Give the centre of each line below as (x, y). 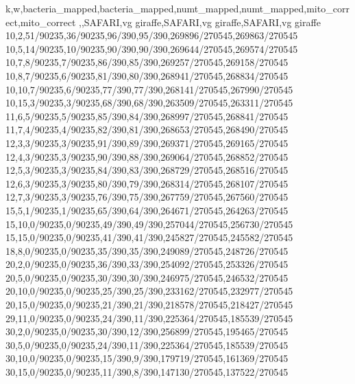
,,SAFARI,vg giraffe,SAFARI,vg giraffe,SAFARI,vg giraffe (200, 22)
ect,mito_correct (41, 22)
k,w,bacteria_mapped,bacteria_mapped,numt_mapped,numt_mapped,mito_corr (177, 8)
